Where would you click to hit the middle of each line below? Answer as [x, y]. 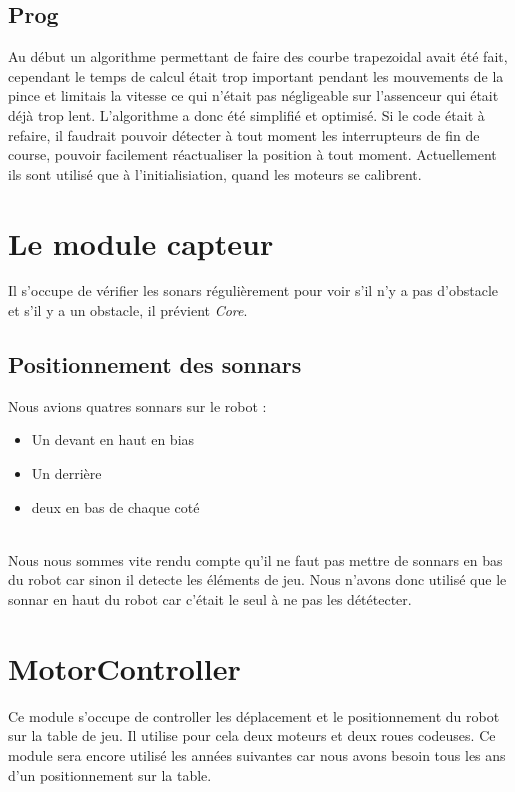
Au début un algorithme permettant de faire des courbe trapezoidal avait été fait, [258, 56]
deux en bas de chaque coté [115, 506]
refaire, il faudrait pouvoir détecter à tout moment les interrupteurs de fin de [244, 134]
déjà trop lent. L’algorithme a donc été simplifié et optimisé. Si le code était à [246, 114]
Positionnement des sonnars [155, 364]
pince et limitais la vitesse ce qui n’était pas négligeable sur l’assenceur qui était [253, 95]
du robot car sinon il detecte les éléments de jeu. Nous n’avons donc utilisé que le [257, 579]
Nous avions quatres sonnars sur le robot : [137, 405]
